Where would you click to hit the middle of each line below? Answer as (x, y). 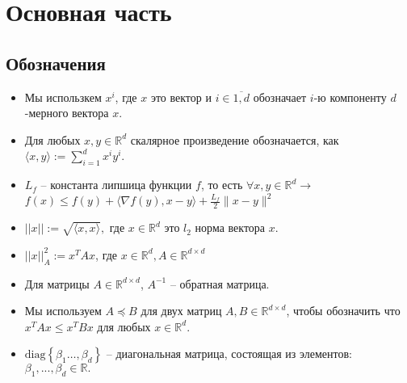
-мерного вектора (67, 113)
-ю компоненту (350, 97)
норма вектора (230, 227)
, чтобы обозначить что (343, 311)
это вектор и (181, 97)
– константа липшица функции (116, 185)
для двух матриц (181, 311)
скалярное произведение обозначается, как (235, 139)
